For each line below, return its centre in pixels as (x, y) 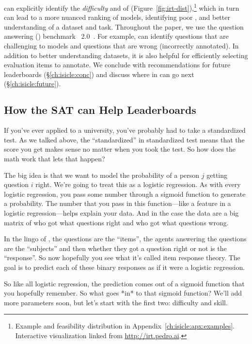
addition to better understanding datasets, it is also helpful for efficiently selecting (126, 55)
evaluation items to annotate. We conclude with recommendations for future (117, 65)
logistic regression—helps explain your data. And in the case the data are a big (121, 212)
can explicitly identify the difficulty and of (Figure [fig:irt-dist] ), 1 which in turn (122, 7)
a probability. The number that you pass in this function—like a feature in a (118, 203)
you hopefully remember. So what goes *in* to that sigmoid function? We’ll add (123, 293)
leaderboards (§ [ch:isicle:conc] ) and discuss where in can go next (99, 74)
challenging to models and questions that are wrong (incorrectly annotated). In (121, 46)
